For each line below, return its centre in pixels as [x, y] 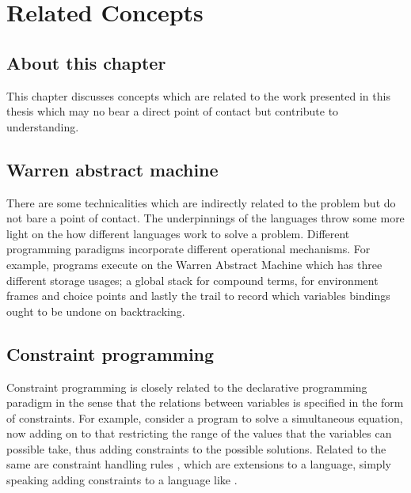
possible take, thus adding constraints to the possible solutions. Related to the [196, 448]
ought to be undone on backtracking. [96, 311]
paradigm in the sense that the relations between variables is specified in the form [205, 402]
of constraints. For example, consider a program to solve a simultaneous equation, [205, 417]
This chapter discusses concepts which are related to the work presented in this [198, 95]
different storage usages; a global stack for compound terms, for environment [192, 280]
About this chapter [86, 62]
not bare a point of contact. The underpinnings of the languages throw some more [205, 218]
